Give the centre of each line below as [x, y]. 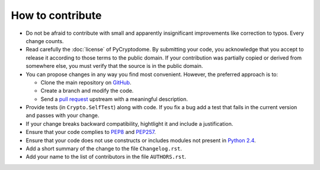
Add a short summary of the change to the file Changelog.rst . [104, 149]
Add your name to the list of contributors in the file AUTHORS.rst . [106, 157]
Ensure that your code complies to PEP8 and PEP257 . [91, 132]
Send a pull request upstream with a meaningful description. [114, 99]
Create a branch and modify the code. [87, 91]
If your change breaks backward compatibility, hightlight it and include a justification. [129, 123]
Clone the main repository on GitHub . [86, 82]
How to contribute [56, 15]
